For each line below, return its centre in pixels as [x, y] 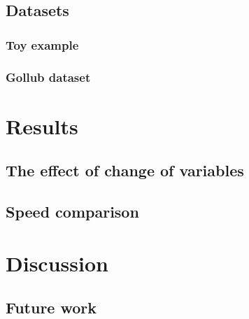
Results [42, 126]
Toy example [42, 44]
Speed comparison [72, 212]
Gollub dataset [48, 77]
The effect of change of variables [125, 170]
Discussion [57, 263]
